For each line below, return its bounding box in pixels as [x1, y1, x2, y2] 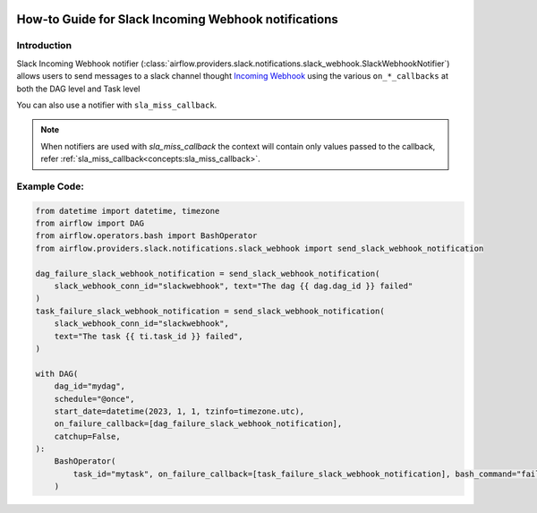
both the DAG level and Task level [16, 83, 141, 94]
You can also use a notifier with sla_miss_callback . [16, 99, 217, 110]
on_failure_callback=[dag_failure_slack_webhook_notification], [54, 419, 343, 429]
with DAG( [35, 368, 79, 379]
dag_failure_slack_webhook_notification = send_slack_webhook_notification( [35, 269, 380, 278]
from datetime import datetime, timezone [35, 206, 220, 216]
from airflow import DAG [35, 218, 145, 228]
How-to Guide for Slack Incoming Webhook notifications [16, 12, 339, 27]
